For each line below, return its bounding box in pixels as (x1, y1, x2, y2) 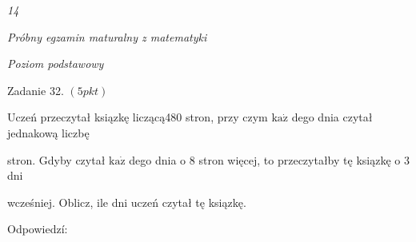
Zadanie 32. (7, 81, 64, 98)
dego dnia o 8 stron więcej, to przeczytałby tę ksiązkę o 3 (129, 151, 410, 168)
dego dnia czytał (291, 109, 373, 125)
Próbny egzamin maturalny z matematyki (7, 28, 207, 45)
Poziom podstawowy (7, 55, 104, 72)
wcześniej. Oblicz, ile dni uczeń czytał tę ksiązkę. (7, 193, 246, 210)
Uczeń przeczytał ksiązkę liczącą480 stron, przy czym (7, 109, 268, 125)
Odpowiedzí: (7, 220, 68, 237)
